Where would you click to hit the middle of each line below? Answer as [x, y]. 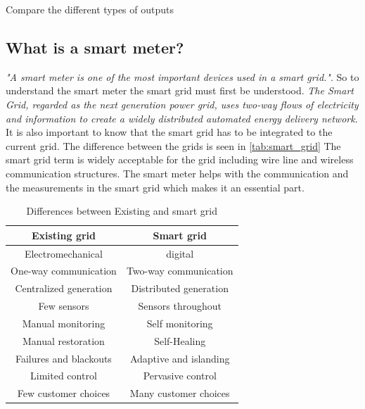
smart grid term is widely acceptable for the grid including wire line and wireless [180, 159]
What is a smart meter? [95, 47]
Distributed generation [180, 288]
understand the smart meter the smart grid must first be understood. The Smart [180, 90]
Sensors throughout [180, 306]
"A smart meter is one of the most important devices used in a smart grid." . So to [182, 76]
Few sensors [64, 306]
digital [180, 253]
